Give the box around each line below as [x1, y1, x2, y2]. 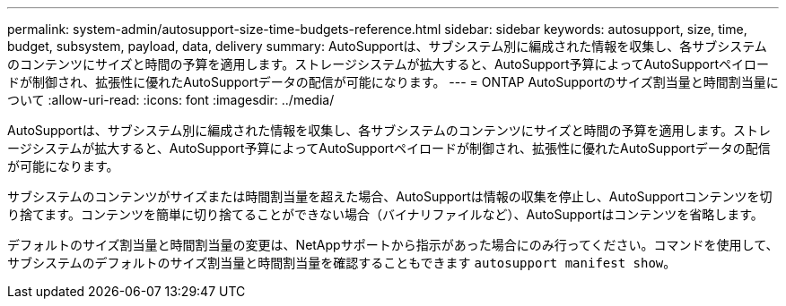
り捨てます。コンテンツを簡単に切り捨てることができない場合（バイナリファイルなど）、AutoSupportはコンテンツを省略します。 [7, 207, 764, 222]
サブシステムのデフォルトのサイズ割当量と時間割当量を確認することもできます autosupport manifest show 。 [7, 255, 677, 270]
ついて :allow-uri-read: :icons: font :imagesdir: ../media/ [7, 92, 335, 107]
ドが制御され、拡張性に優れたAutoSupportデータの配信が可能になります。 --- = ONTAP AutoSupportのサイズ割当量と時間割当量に [7, 74, 779, 89]
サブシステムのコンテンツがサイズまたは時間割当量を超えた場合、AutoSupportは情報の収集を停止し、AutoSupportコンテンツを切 [7, 189, 773, 204]
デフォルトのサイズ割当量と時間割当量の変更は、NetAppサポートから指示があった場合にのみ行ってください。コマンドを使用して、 [7, 237, 779, 252]
